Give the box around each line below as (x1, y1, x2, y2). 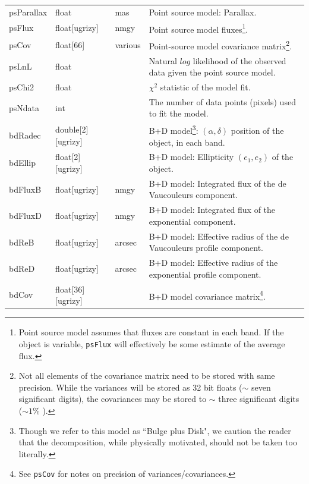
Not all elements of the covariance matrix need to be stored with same (18, 369, 275, 382)
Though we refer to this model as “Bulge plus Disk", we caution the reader (18, 424, 291, 436)
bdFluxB (9, 183, 42, 195)
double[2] (55, 123, 89, 136)
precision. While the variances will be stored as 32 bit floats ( (18, 381, 242, 393)
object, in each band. (149, 136, 225, 148)
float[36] (55, 282, 85, 295)
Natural (149, 54, 177, 67)
